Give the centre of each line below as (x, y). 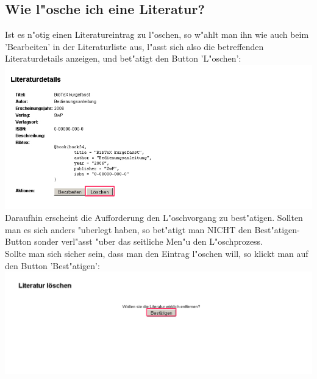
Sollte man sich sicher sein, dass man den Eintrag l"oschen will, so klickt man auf (157, 253)
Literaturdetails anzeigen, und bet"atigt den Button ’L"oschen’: (123, 58)
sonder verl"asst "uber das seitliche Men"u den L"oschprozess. (149, 241)
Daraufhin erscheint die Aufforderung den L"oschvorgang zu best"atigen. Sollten (154, 218)
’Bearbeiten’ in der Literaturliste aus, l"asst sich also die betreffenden (134, 46)
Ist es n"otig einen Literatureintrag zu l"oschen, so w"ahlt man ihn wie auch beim (157, 34)
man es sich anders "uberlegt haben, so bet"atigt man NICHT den (128, 229)
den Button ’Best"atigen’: (52, 265)
